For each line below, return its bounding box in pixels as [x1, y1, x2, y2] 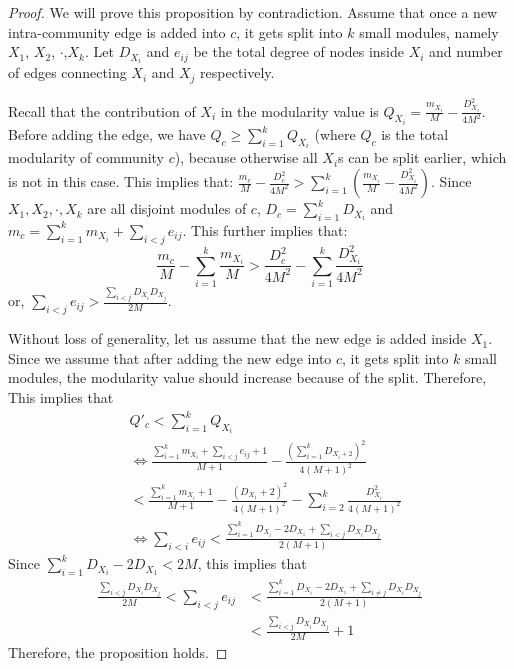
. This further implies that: [182, 219, 348, 240]
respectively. [200, 62, 275, 83]
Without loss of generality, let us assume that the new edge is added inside [8, 328, 467, 349]
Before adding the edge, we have [8, 124, 206, 145]
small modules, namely [359, 21, 499, 42]
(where [314, 124, 356, 145]
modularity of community [8, 147, 165, 168]
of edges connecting [8, 62, 127, 83]
